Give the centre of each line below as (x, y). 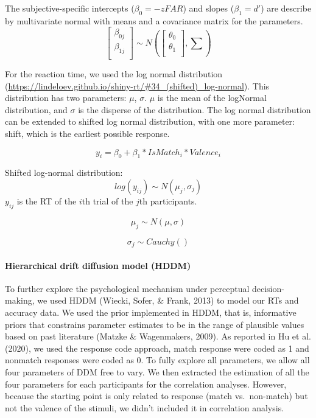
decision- (268, 288)
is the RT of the (47, 201)
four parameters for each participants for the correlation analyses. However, (146, 384)
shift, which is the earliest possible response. (87, 134)
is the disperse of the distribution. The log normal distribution (195, 109)
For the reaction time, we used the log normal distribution (114, 74)
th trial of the (107, 201)
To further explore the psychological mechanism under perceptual (127, 288)
